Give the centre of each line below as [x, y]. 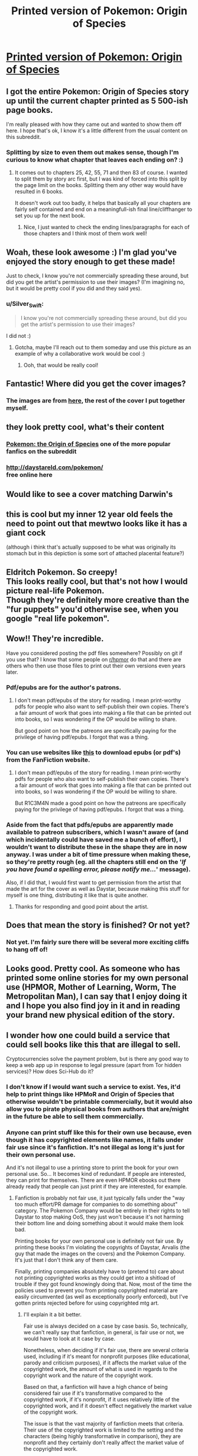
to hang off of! [27, 949]
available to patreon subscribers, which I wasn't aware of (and [98, 833]
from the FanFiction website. [48, 759]
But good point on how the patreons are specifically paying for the [95, 730]
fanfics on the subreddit [41, 451]
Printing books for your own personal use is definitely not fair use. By [99, 1241]
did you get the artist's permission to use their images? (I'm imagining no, [95, 282]
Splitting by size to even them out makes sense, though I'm [92, 152]
